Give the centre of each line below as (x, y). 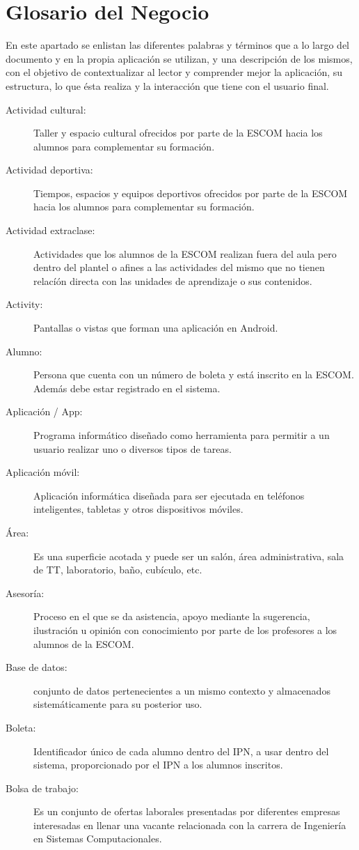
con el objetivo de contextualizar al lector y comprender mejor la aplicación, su (174, 72)
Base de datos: (37, 667)
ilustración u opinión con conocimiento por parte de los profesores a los (185, 629)
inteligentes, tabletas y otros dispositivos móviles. (138, 509)
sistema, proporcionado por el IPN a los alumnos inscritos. (158, 765)
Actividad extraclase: (50, 230)
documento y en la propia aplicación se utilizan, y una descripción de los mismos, (179, 58)
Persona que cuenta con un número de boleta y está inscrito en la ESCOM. (194, 374)
